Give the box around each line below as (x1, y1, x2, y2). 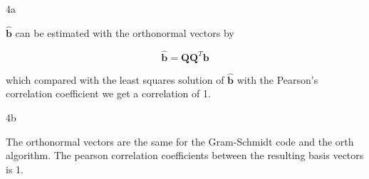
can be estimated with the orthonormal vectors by (15, 25, 234, 40)
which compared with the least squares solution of (6, 72, 224, 87)
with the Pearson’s (237, 72, 318, 87)
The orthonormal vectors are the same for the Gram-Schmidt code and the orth (6, 134, 354, 148)
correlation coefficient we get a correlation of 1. (6, 86, 211, 101)
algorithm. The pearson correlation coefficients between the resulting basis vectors (6, 148, 364, 163)
